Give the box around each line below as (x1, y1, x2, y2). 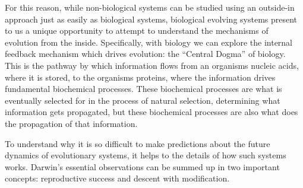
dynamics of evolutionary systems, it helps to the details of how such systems (5, 149, 286, 161)
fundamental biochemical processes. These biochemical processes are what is (5, 82, 282, 95)
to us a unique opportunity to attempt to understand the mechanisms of (5, 24, 269, 37)
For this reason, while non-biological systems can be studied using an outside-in (5, 1, 295, 13)
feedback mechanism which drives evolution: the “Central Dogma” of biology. (5, 47, 286, 60)
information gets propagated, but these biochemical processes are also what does (5, 106, 298, 118)
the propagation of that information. (5, 117, 138, 129)
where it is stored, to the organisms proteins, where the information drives (5, 71, 276, 83)
